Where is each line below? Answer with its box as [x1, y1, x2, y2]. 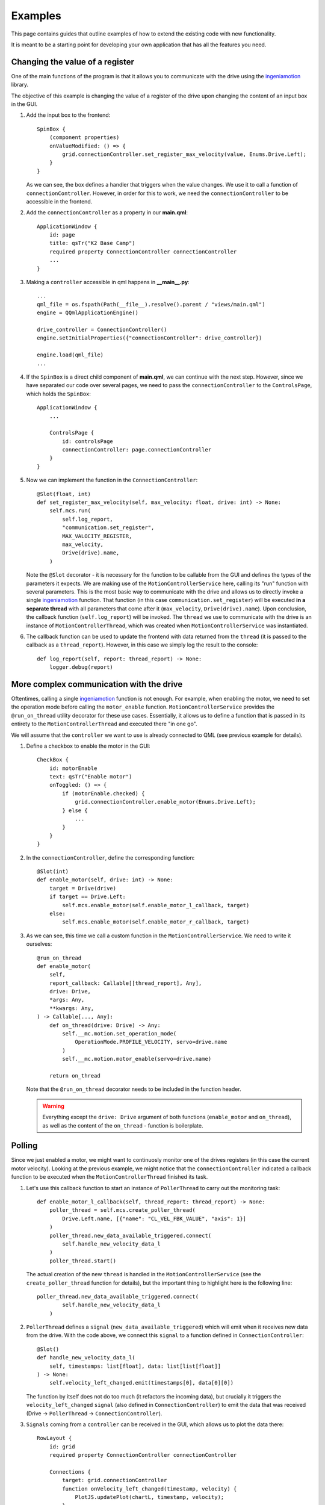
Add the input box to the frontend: [26, 111, 111, 119]
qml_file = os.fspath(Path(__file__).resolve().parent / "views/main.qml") [37, 301, 265, 308]
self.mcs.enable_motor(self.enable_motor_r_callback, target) [62, 919, 250, 925]
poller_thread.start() [49, 1257, 117, 1264]
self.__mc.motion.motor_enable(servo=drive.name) [62, 1055, 212, 1063]
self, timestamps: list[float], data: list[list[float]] [49, 1362, 221, 1370]
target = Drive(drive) [49, 885, 117, 892]
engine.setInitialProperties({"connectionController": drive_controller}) [37, 335, 262, 341]
